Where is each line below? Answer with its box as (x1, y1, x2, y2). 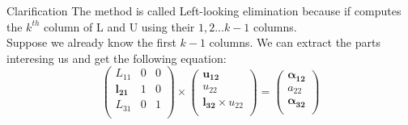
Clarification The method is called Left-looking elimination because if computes (6, 2, 402, 19)
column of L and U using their (44, 18, 195, 35)
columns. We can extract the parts (209, 34, 380, 51)
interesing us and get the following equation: (6, 49, 227, 66)
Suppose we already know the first (6, 34, 176, 51)
